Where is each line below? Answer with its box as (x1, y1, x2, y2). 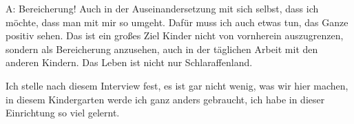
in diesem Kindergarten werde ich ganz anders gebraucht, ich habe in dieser (6, 92, 325, 106)
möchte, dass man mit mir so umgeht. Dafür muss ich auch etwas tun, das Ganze (6, 14, 348, 29)
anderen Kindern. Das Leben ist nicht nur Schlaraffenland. (6, 55, 253, 70)
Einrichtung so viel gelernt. (6, 105, 120, 120)
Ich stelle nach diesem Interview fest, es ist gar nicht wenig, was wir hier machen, (6, 78, 348, 92)
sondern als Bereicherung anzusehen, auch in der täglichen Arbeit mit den (6, 41, 318, 56)
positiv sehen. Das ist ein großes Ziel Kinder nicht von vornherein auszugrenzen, (6, 28, 344, 43)
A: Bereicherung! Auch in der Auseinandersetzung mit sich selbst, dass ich (6, 1, 319, 15)
